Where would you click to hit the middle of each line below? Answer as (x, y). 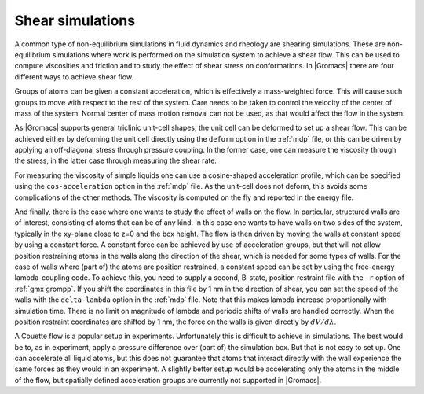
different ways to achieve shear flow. (74, 77)
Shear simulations (75, 20)
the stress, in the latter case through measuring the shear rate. (116, 160)
